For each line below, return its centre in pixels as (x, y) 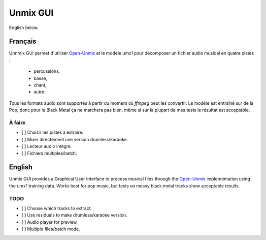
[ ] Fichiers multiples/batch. (49, 153)
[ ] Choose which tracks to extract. (57, 208)
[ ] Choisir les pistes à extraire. (52, 132)
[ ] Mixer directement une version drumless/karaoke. (75, 139)
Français (23, 42)
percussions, (47, 71)
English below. (24, 28)
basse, (41, 78)
